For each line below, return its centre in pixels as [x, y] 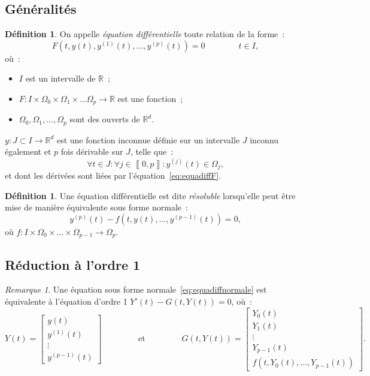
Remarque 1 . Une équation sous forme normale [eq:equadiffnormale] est [136, 289]
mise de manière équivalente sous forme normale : [96, 207]
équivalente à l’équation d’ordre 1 [66, 301]
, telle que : [152, 151]
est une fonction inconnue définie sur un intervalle [148, 139]
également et [28, 151]
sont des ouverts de [105, 119]
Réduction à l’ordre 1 [73, 264]
